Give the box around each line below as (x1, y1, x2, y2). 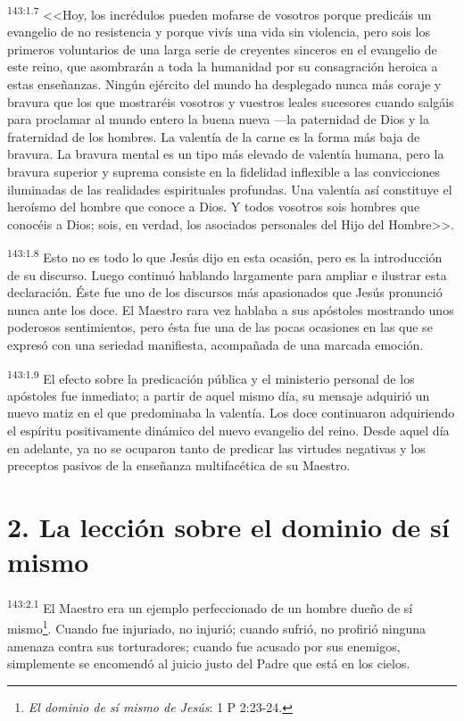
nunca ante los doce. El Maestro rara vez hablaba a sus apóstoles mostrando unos (7, 300, 454, 319)
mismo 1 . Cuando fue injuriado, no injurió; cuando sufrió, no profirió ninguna (7, 617, 427, 638)
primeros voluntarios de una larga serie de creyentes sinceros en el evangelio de (7, 39, 437, 58)
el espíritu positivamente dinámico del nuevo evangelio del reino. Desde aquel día (7, 421, 450, 440)
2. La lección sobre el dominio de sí (7, 509, 450, 544)
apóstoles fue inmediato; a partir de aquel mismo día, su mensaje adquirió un (7, 385, 430, 404)
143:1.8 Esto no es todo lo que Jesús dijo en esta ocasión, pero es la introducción (7, 245, 443, 267)
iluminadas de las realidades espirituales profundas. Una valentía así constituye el (7, 179, 452, 198)
